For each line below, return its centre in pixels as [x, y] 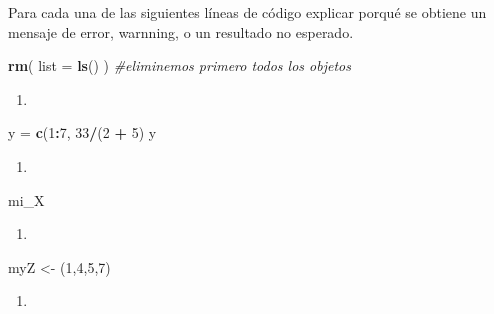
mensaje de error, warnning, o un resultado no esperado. [181, 31]
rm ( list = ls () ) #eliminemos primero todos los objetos [179, 65]
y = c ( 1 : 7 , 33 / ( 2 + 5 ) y [82, 132]
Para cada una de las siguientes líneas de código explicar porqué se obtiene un [247, 12]
